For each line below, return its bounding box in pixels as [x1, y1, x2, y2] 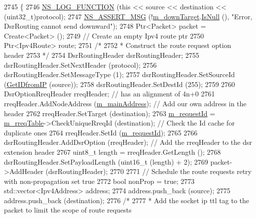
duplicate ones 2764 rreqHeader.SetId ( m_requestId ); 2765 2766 [4, 127, 198, 137]
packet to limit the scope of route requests [4, 205, 132, 215]
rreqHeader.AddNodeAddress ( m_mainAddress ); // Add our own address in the [4, 98, 247, 108]
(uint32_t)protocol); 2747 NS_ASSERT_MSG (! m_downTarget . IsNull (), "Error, [4, 11, 253, 21]
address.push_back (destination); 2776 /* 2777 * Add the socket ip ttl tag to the [4, 195, 250, 205]
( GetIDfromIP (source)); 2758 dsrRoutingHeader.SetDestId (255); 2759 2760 [4, 79, 235, 89]
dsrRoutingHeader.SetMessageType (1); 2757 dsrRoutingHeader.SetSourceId [4, 69, 235, 80]
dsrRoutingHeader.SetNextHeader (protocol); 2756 [4, 59, 157, 70]
